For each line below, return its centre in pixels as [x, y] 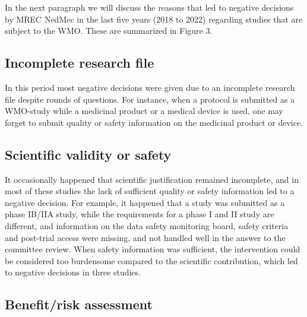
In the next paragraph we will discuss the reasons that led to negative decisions [149, 7]
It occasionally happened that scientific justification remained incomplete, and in [152, 179]
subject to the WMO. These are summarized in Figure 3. [109, 31]
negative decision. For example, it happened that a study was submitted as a [145, 202]
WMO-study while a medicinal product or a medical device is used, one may [144, 111]
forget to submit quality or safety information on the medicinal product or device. [154, 122]
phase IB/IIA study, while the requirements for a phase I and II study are [140, 214]
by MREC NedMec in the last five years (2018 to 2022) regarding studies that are [154, 19]
